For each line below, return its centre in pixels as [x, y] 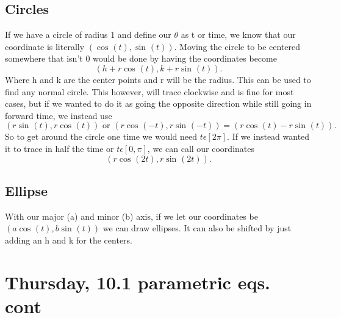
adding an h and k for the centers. [69, 240]
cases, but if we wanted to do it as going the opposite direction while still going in [158, 103]
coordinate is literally [45, 46]
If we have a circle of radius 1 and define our [88, 34]
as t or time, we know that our [238, 34]
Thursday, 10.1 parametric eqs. [138, 282]
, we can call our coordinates [201, 148]
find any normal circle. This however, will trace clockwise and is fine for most [149, 91]
